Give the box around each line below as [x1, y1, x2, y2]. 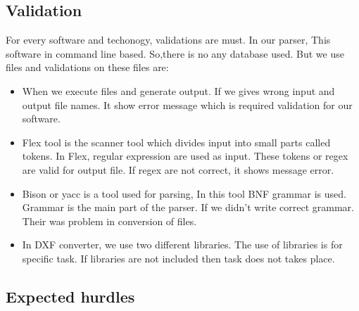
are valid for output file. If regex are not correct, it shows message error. [22, 162, 334, 177]
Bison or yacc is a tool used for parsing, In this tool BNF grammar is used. [22, 186, 346, 201]
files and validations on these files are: [6, 60, 169, 75]
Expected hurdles [6, 285, 135, 307]
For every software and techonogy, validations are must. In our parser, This [6, 32, 331, 47]
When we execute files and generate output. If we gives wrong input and [22, 83, 335, 98]
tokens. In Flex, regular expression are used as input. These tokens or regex [22, 148, 348, 163]
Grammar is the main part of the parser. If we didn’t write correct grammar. [22, 200, 354, 215]
